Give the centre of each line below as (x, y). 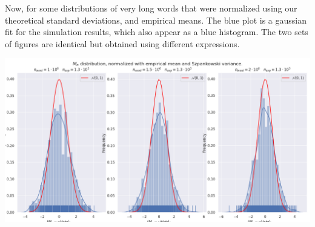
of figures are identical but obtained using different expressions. (122, 43)
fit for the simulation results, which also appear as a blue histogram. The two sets (157, 32)
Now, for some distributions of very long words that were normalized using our (151, 8)
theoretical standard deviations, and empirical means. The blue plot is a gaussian (156, 20)
